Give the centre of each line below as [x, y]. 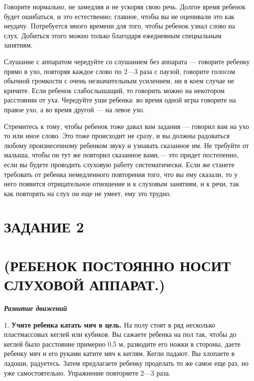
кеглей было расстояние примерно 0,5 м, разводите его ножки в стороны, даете [122, 343]
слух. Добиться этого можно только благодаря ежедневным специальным [113, 35]
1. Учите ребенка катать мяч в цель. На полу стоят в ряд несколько [110, 324]
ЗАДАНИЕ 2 [44, 227]
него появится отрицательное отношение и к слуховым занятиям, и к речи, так [122, 184]
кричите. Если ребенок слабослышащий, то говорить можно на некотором [114, 90]
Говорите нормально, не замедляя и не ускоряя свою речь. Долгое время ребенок [125, 6]
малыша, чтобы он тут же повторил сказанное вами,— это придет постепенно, [121, 155]
